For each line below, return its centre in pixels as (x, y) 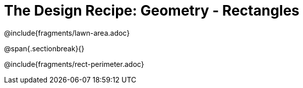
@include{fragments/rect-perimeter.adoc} (74, 64)
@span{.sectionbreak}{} (44, 48)
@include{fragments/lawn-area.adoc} (67, 33)
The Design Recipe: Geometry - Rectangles (152, 11)
